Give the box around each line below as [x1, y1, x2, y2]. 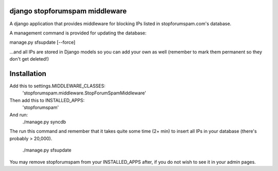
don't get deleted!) [9, 56, 49, 62]
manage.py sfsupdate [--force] [9, 39, 76, 46]
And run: [9, 111, 28, 118]
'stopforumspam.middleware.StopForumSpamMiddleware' [22, 90, 147, 96]
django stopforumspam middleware [9, 7, 127, 15]
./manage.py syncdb [22, 119, 66, 125]
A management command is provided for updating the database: [9, 30, 147, 36]
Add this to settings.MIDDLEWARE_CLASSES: [9, 83, 106, 89]
